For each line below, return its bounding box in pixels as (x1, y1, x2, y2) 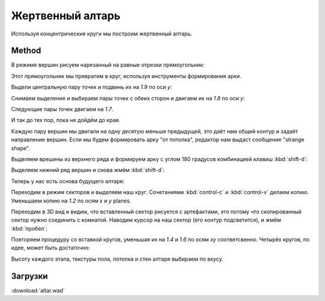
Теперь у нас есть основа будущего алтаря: (11, 177, 125, 184)
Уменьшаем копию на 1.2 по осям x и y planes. (11, 197, 132, 204)
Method (11, 46, 42, 56)
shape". (11, 144, 30, 151)
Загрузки (11, 271, 48, 281)
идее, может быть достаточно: (11, 244, 90, 252)
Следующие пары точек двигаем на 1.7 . (11, 106, 114, 113)
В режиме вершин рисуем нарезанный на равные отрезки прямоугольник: (11, 61, 205, 68)
